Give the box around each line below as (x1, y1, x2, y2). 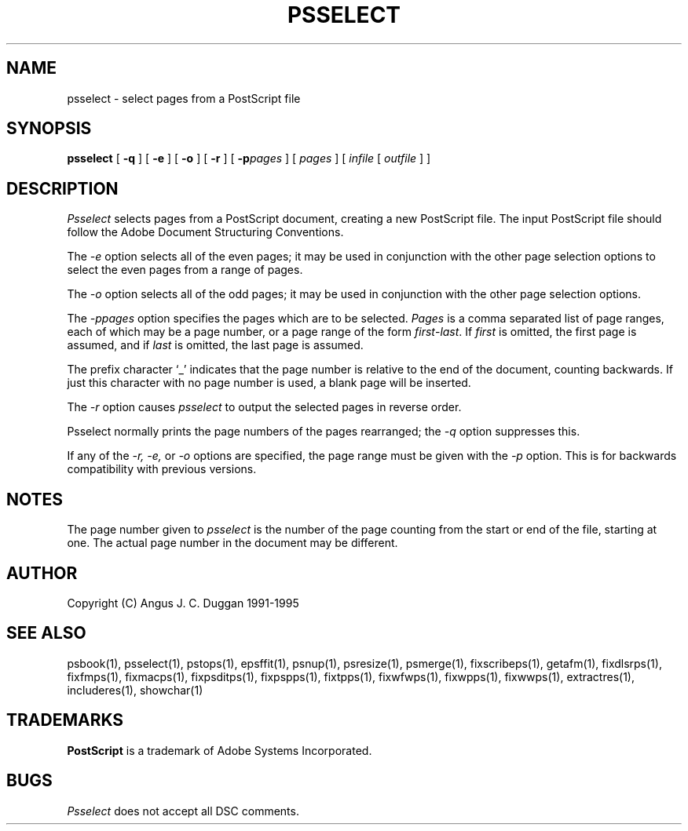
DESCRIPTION (6, 178, 119, 199)
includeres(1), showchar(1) (67, 683, 203, 697)
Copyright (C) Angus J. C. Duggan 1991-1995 (67, 596, 299, 610)
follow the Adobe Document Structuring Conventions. (67, 225, 344, 239)
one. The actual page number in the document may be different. (67, 536, 398, 550)
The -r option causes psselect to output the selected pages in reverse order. (67, 400, 462, 414)
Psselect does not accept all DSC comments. (67, 804, 299, 818)
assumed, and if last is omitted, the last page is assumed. (67, 338, 364, 352)
